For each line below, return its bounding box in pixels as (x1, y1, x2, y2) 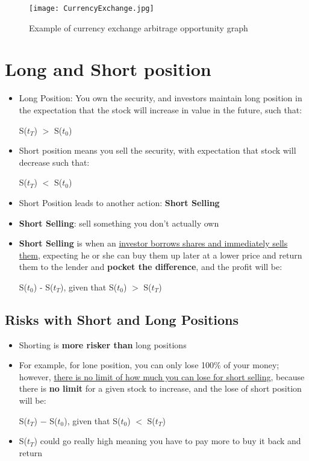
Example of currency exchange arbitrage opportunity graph (29, 21, 248, 34)
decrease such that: (19, 155, 90, 168)
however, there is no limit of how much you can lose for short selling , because (19, 370, 305, 383)
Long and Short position (5, 57, 211, 81)
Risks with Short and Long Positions (5, 310, 239, 328)
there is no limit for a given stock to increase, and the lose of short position (19, 382, 302, 395)
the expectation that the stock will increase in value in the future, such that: (19, 103, 302, 116)
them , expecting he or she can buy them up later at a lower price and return (19, 248, 302, 261)
